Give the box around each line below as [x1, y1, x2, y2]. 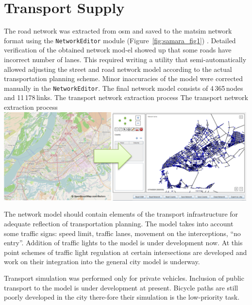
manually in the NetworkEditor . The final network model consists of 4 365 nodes [4, 83, 243, 93]
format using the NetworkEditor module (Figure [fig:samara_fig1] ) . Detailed [4, 35, 236, 45]
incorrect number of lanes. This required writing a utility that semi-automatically [4, 54, 247, 64]
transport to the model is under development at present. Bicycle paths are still [4, 282, 238, 292]
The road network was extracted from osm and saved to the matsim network [4, 26, 232, 36]
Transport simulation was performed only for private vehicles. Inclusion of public [4, 272, 244, 283]
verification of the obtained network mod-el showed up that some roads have [4, 45, 232, 55]
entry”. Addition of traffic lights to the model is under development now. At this [4, 237, 243, 248]
